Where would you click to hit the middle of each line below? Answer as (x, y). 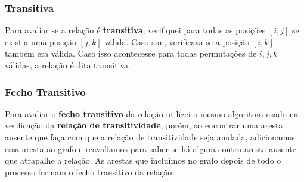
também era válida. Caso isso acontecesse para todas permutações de (131, 53)
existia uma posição (41, 41)
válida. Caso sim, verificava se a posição (177, 41)
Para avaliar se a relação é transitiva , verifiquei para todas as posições (135, 30)
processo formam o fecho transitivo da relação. (90, 172)
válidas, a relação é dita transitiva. (68, 65)
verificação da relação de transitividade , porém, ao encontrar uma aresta (144, 125)
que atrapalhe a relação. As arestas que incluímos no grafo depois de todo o (143, 160)
